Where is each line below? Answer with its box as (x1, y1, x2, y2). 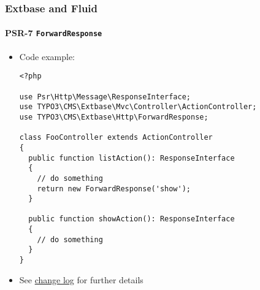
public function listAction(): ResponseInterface (28, 153, 235, 162)
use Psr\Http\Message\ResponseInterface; (19, 92, 191, 101)
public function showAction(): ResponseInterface (28, 215, 235, 224)
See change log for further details (19, 273, 143, 286)
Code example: (19, 50, 75, 63)
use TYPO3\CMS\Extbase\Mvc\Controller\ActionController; (19, 102, 257, 112)
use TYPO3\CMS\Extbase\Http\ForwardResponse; (19, 112, 208, 121)
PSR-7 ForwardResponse (5, 26, 102, 39)
